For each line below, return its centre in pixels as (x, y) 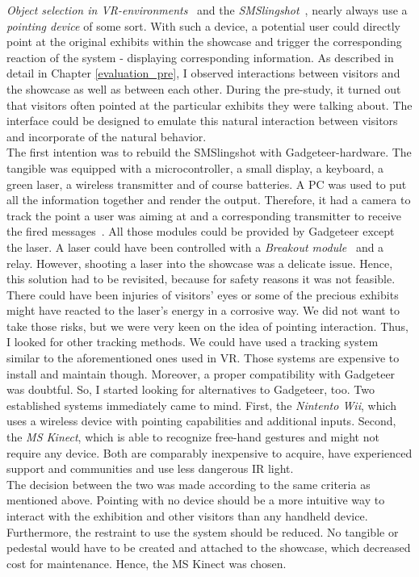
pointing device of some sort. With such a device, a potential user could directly (203, 25)
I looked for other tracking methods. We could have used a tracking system (193, 342)
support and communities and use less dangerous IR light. (150, 468)
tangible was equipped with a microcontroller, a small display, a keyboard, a (195, 167)
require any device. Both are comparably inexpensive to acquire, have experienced (209, 452)
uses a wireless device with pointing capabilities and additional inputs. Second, (201, 421)
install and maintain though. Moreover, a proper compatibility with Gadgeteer (201, 373)
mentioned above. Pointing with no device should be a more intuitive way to (196, 500)
